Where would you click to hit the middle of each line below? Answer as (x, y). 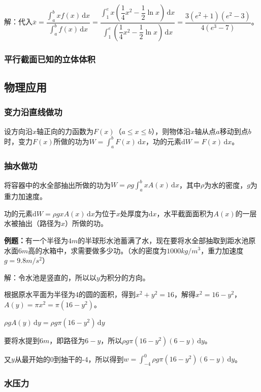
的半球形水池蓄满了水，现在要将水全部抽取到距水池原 (167, 240)
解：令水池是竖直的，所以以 (50, 277)
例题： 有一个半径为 (36, 240)
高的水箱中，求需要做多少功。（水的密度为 (97, 250)
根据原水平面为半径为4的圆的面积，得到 (70, 294)
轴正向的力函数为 (65, 131)
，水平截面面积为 (185, 213)
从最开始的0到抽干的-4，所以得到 (69, 359)
